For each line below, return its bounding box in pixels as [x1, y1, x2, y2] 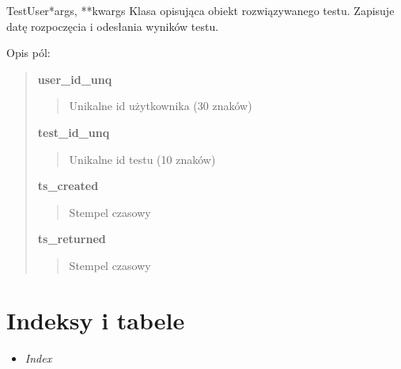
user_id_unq [37, 70, 112, 87]
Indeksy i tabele [6, 303, 185, 336]
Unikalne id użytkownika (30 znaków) [69, 97, 252, 114]
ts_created [37, 177, 99, 194]
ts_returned [37, 230, 106, 247]
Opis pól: [6, 44, 51, 61]
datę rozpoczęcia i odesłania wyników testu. [6, 17, 219, 34]
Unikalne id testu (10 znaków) [69, 150, 216, 167]
